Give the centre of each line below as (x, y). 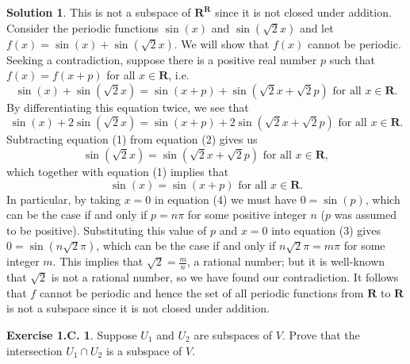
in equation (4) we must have (226, 199)
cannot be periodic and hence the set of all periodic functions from (201, 292)
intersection (34, 350)
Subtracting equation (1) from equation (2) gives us (132, 139)
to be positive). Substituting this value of (107, 230)
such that (352, 59)
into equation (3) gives (326, 230)
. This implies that (98, 261)
